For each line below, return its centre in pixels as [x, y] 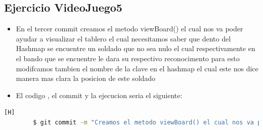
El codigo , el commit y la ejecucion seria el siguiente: [99, 95]
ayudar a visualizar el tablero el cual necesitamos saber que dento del [123, 38]
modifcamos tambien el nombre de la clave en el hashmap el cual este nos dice [137, 68]
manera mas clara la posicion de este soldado [86, 78]
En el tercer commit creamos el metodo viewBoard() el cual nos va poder [129, 29]
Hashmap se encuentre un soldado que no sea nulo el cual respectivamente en [136, 48]
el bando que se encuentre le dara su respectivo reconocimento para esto [128, 58]
